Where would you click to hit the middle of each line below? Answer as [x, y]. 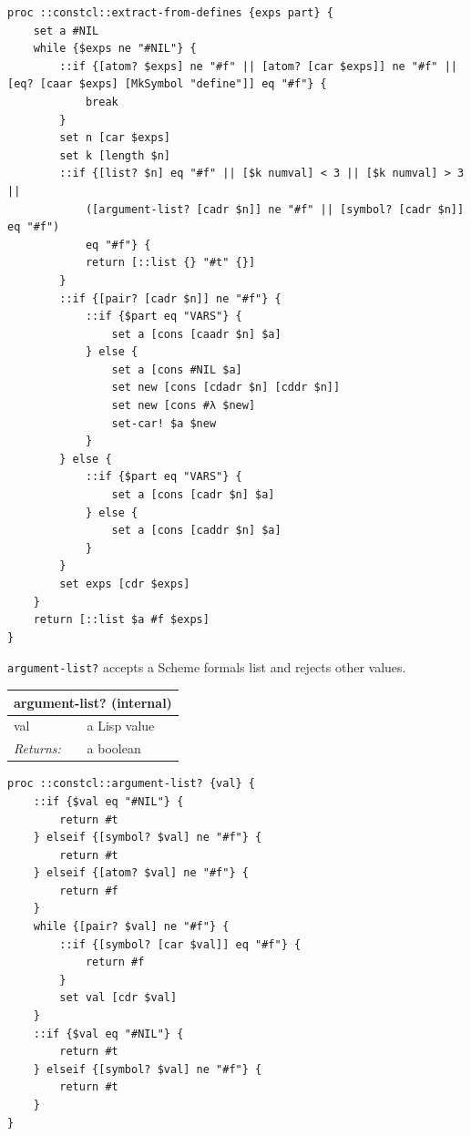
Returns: [37, 748]
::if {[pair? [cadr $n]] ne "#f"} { [170, 298]
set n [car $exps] [115, 138]
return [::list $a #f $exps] [121, 620]
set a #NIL [66, 31]
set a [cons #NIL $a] [177, 369]
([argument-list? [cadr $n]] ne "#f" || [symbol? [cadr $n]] [275, 209]
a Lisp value [121, 726]
